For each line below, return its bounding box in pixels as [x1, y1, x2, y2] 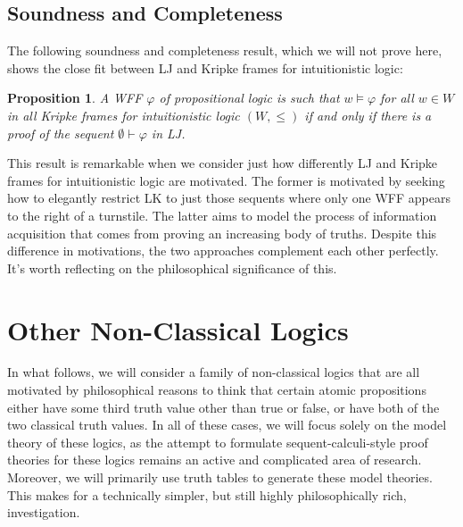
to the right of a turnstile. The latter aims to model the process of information [7, 205, 437, 224]
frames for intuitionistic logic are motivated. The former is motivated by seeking [7, 171, 445, 189]
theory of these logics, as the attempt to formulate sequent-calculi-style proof [7, 432, 428, 451]
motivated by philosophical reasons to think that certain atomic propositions [7, 381, 426, 399]
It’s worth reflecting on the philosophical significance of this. [7, 258, 337, 277]
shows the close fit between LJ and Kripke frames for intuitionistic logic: [7, 58, 403, 77]
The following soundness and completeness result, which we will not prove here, [7, 41, 442, 60]
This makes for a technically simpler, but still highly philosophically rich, [7, 485, 407, 504]
